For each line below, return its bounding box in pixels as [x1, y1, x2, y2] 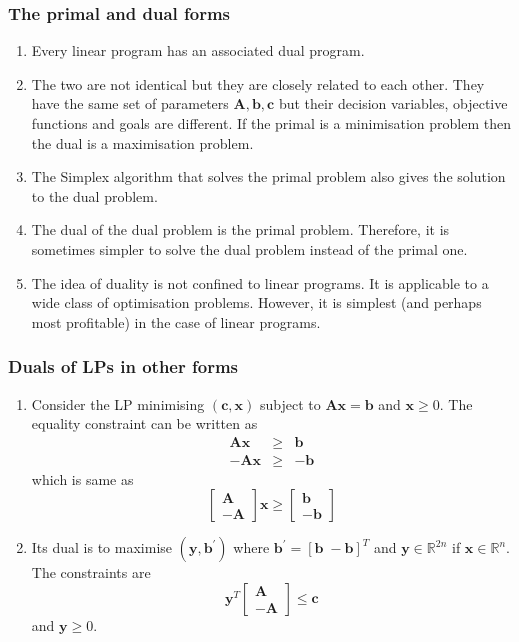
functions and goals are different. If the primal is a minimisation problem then [31, 113, 512, 133]
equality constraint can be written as [31, 413, 258, 434]
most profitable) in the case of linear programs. [31, 311, 321, 332]
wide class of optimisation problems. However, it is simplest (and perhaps [31, 292, 482, 313]
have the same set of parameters [31, 93, 229, 114]
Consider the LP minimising [31, 393, 205, 414]
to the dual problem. [31, 185, 158, 206]
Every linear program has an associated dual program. [31, 40, 365, 61]
